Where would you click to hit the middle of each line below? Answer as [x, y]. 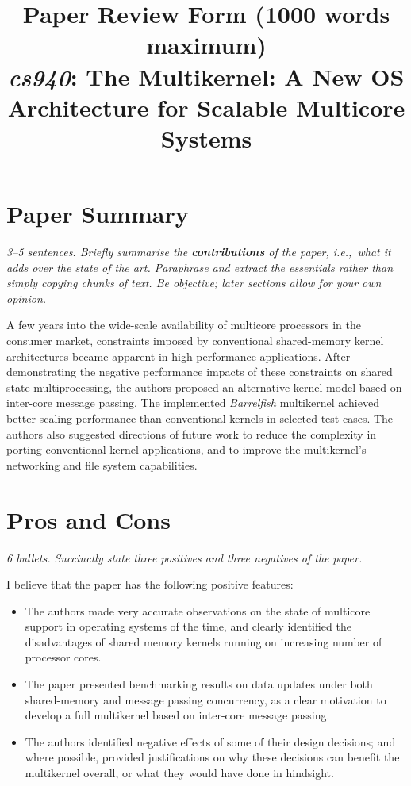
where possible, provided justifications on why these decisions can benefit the [212, 757]
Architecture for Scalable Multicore [206, 107]
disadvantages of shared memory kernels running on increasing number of [204, 641]
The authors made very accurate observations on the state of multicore [198, 610]
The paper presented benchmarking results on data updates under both [199, 684]
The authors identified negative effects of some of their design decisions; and [210, 741]
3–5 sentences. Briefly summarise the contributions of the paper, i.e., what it [199, 252]
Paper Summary [98, 214]
